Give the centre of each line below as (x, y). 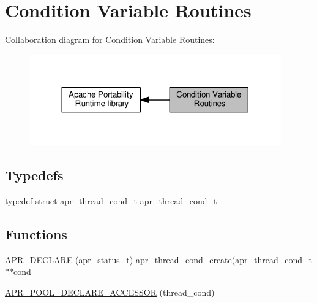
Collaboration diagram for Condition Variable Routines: (110, 40)
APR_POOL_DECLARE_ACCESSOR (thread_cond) (110, 292)
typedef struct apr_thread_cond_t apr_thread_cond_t (111, 200)
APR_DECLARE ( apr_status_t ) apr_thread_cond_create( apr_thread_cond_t (158, 259)
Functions (36, 233)
